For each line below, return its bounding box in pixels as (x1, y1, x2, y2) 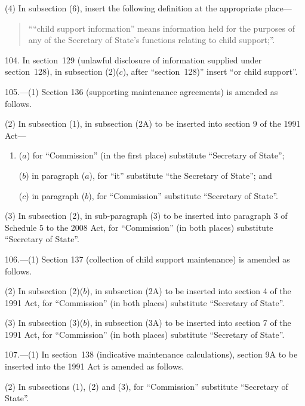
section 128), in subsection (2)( (5, 65, 119, 78)
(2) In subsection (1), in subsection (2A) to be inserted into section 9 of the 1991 (5, 117, 301, 130)
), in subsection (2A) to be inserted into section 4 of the (87, 285, 291, 297)
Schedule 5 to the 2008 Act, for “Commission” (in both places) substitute (5, 221, 273, 233)
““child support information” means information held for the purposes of (28, 22, 295, 34)
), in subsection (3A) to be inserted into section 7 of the (87, 316, 291, 329)
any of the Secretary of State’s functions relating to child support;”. (28, 33, 275, 46)
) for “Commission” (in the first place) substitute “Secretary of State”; (26, 149, 285, 161)
